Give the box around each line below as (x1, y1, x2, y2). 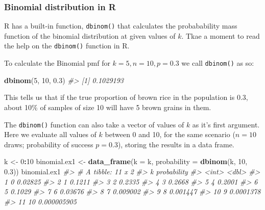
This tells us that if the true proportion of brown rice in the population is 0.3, (4, 92, 248, 102)
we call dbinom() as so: (181, 58, 254, 68)
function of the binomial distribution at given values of (4, 30, 176, 41)
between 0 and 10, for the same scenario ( (105, 129, 235, 140)
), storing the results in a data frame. (117, 139, 234, 149)
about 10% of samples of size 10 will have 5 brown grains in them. (4, 101, 211, 112)
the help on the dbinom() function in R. (4, 40, 130, 51)
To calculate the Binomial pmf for (4, 58, 110, 68)
